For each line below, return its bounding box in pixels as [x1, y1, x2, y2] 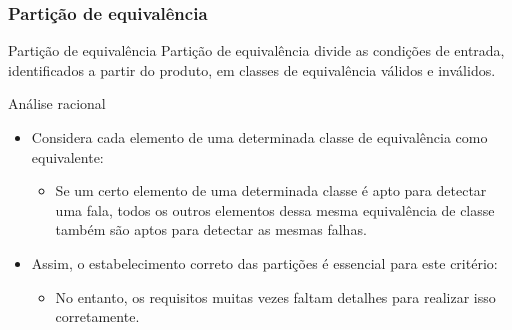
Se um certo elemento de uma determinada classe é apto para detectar [55, 180, 487, 201]
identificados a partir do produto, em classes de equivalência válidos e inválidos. [8, 59, 496, 80]
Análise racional [8, 93, 106, 114]
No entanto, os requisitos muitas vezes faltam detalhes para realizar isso [55, 286, 496, 307]
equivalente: [31, 146, 104, 167]
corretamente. [55, 306, 140, 327]
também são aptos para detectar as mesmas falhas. [55, 219, 367, 240]
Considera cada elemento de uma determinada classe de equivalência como [31, 127, 488, 147]
